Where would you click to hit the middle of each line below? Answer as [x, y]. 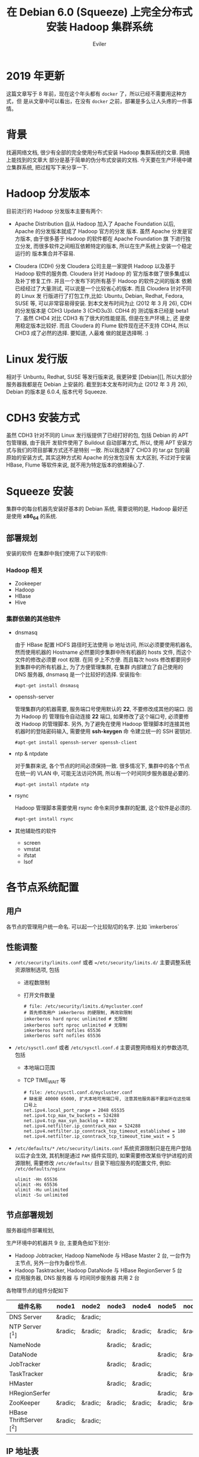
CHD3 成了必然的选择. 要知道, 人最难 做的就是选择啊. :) [82, 333]
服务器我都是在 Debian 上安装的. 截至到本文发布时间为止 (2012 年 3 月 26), [97, 384]
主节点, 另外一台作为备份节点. [51, 1263]
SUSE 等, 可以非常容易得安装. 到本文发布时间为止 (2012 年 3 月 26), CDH [103, 303]
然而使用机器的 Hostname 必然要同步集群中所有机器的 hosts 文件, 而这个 [103, 652]
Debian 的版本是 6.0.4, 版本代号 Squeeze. [57, 391]
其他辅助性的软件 [36, 830]
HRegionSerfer [30, 1393]
